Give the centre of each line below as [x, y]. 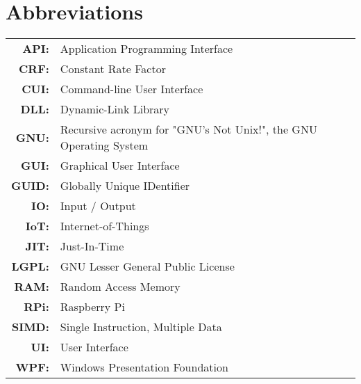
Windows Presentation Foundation [144, 367]
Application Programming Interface [146, 49]
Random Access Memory [120, 287]
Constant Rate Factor [113, 69]
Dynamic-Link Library [115, 109]
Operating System [104, 145]
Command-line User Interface [132, 89]
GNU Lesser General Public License [147, 266]
